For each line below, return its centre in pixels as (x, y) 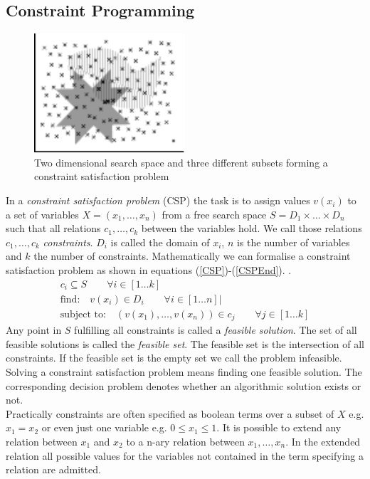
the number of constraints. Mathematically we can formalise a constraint (192, 256)
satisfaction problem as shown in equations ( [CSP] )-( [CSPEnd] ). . (149, 270)
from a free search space (214, 214)
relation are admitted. (53, 469)
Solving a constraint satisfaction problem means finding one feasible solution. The (184, 371)
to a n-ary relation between (185, 441)
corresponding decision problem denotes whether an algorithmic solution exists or (184, 385)
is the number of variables (293, 242)
